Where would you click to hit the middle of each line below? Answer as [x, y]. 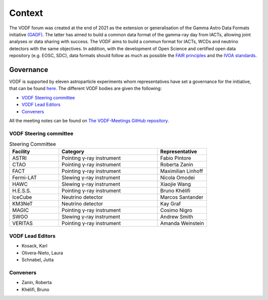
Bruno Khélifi [175, 191]
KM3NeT [23, 204]
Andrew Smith [177, 217]
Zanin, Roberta [37, 283]
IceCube [22, 197]
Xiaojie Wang [175, 184]
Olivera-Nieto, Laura [42, 253]
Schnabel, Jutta [38, 260]
